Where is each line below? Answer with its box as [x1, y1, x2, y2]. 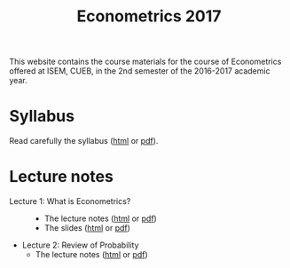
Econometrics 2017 [76, 6, 222, 27]
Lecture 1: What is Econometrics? [9, 196, 131, 207]
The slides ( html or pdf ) [43, 223, 131, 233]
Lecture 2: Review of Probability [21, 240, 139, 250]
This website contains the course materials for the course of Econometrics [9, 56, 282, 67]
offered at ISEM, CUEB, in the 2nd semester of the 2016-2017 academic [9, 66, 270, 76]
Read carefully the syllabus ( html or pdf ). [9, 136, 159, 146]
